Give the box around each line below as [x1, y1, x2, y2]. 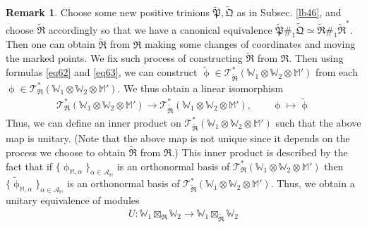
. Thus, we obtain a [270, 176, 355, 191]
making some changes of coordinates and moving [145, 37, 356, 51]
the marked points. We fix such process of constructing [6, 51, 243, 65]
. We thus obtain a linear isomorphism [117, 80, 284, 95]
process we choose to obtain [6, 145, 126, 160]
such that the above [275, 115, 361, 129]
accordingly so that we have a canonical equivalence [48, 22, 272, 37]
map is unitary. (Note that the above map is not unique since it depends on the [6, 131, 350, 146]
